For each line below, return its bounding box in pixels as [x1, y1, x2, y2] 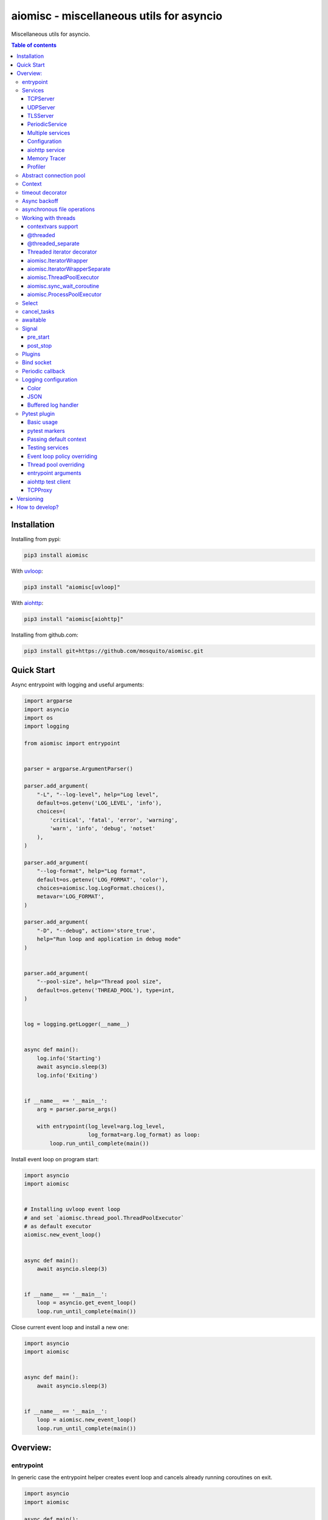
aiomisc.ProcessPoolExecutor [27, 291, 102, 298]
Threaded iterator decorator [27, 248, 97, 255]
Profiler [27, 163, 46, 170]
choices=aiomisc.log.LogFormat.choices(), [36, 885, 165, 891]
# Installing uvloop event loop [24, 1206, 121, 1213]
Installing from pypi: [11, 535, 61, 542]
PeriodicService [27, 120, 67, 128]
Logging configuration [22, 376, 78, 383]
